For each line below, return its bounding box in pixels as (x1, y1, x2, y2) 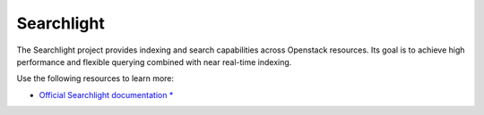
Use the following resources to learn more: (16, 73, 175, 84)
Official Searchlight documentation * (39, 89, 174, 100)
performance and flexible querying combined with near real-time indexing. (16, 56, 292, 67)
